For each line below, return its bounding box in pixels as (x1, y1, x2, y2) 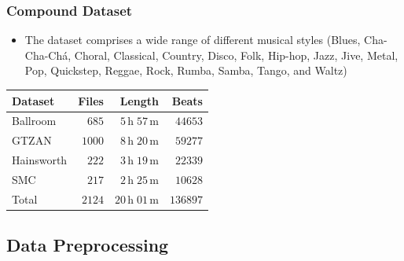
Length (119, 92, 159, 108)
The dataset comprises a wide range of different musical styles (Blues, (24, 31, 361, 48)
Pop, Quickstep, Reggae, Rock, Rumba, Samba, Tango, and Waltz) (24, 62, 347, 79)
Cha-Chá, (24, 46, 72, 63)
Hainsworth (12, 152, 68, 168)
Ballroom (12, 112, 57, 129)
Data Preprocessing (6, 233, 169, 257)
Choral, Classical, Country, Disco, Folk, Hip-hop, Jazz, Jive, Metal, (74, 46, 398, 63)
